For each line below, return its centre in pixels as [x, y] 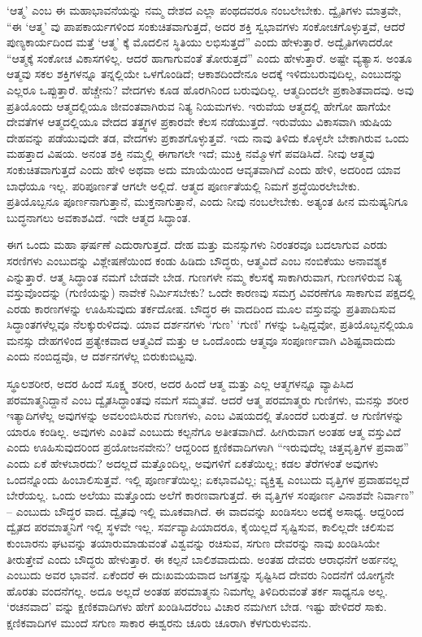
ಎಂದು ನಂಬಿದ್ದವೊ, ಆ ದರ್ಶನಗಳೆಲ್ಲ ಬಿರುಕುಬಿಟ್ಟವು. [102, 356]
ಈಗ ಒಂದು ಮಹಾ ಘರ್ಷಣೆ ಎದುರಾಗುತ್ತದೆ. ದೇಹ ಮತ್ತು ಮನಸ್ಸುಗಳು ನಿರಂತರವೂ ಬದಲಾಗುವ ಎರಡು [197, 244]
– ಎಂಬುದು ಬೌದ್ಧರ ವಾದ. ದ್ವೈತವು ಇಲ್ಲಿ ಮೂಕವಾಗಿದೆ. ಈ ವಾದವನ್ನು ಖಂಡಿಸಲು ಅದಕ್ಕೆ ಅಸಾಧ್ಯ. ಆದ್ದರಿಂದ [205, 510]
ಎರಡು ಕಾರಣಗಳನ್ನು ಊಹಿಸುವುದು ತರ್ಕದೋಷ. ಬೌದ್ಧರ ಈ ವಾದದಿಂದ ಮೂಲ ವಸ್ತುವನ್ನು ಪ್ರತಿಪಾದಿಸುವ [201, 308]
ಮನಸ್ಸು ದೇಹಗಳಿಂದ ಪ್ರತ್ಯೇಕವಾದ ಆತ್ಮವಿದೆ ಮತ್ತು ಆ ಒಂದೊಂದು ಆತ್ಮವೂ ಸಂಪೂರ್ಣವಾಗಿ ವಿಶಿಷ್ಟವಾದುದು [201, 340]
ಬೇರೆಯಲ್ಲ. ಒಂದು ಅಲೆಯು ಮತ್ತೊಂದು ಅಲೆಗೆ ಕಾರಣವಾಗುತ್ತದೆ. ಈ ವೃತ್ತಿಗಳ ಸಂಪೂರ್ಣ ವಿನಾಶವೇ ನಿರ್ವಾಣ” [211, 495]
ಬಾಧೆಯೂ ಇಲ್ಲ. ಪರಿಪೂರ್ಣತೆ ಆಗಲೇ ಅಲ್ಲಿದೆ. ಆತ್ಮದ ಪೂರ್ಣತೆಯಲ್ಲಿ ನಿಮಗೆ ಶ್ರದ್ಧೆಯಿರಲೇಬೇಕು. [183, 185]
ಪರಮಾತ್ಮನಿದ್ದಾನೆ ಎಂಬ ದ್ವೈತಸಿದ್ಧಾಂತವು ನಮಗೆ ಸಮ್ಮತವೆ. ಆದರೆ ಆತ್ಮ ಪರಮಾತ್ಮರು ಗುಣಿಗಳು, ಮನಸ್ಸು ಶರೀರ [208, 399]
